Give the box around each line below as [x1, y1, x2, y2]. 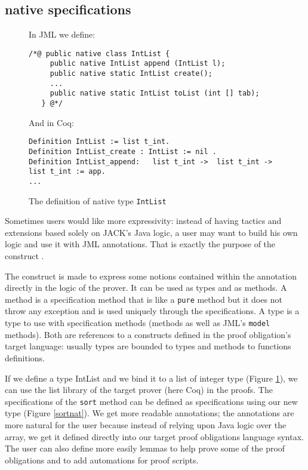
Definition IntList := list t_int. [29, 137, 170, 146]
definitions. [5, 351, 45, 364]
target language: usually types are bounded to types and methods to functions [5, 340, 291, 352]
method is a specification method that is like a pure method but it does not [5, 293, 282, 305]
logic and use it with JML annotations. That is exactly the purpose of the [5, 238, 276, 250]
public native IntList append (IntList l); [50, 59, 226, 68]
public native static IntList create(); [50, 69, 212, 78]
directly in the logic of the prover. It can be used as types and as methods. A [5, 281, 287, 294]
